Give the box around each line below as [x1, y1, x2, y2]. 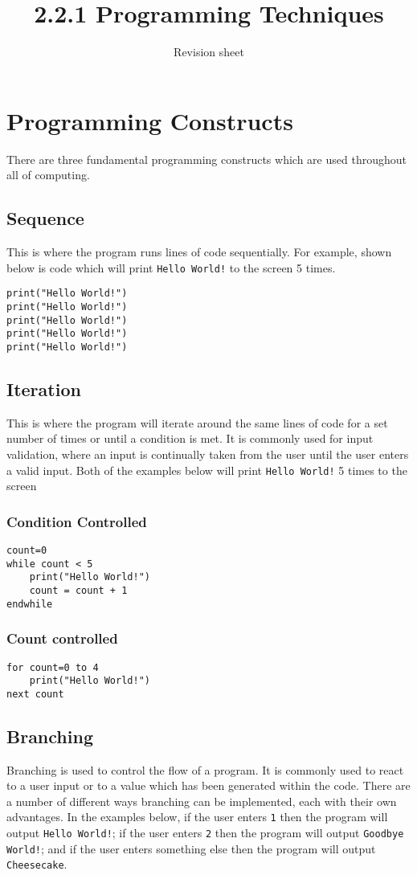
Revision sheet [174, 43, 244, 60]
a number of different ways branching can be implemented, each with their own [6, 792, 397, 809]
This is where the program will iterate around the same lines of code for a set [6, 414, 388, 431]
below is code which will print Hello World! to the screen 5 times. [6, 259, 336, 276]
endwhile [6, 598, 53, 610]
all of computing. [6, 166, 90, 183]
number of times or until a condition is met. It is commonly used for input [6, 430, 374, 447]
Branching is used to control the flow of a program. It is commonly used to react [6, 761, 404, 778]
